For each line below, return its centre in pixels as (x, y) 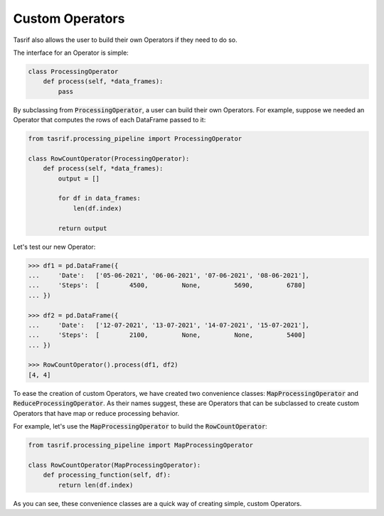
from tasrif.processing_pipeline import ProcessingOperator (135, 139)
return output (82, 228)
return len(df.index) (96, 485)
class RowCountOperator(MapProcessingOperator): (114, 465)
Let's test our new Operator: (54, 247)
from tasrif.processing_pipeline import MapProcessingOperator (141, 445)
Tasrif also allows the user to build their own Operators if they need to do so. (125, 40)
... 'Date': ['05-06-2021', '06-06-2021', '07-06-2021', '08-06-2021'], (169, 275)
